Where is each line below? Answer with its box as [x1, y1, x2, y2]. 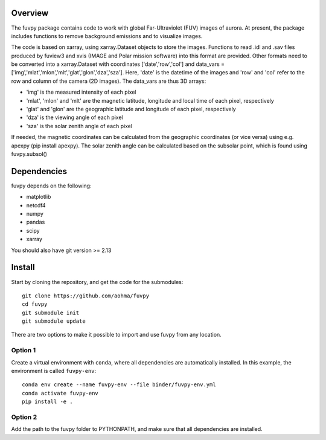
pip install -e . [22, 398, 73, 405]
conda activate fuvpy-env [22, 390, 99, 396]
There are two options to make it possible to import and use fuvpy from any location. [11, 331, 222, 338]
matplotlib [26, 193, 51, 201]
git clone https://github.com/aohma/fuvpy [22, 292, 150, 299]
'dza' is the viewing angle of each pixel [26, 114, 123, 121]
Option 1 [11, 346, 36, 355]
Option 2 [11, 413, 37, 421]
